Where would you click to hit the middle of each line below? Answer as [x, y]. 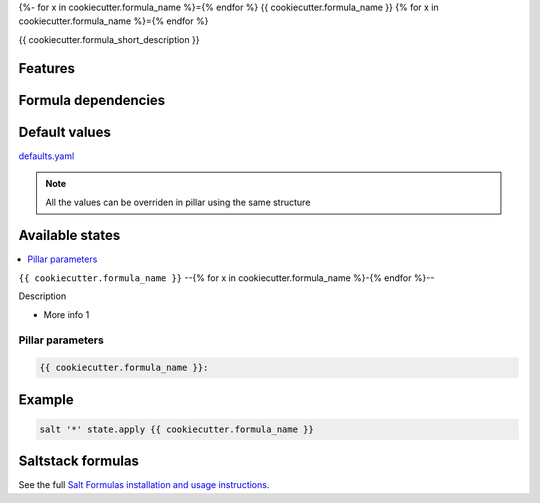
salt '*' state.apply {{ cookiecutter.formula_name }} [176, 429]
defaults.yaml [46, 156]
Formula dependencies [92, 100]
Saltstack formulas [79, 461]
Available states [69, 235]
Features [46, 68]
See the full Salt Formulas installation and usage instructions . [144, 485]
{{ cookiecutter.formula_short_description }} [109, 39]
